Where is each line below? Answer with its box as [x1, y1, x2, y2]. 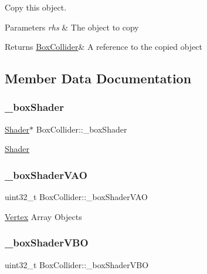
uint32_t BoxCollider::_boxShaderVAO [5, 191, 148, 203]
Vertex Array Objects [5, 210, 82, 222]
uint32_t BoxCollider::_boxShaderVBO [5, 258, 149, 270]
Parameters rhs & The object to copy [5, 21, 139, 33]
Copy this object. [5, 1, 67, 13]
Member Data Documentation [5, 69, 192, 87]
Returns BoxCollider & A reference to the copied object [5, 40, 203, 53]
